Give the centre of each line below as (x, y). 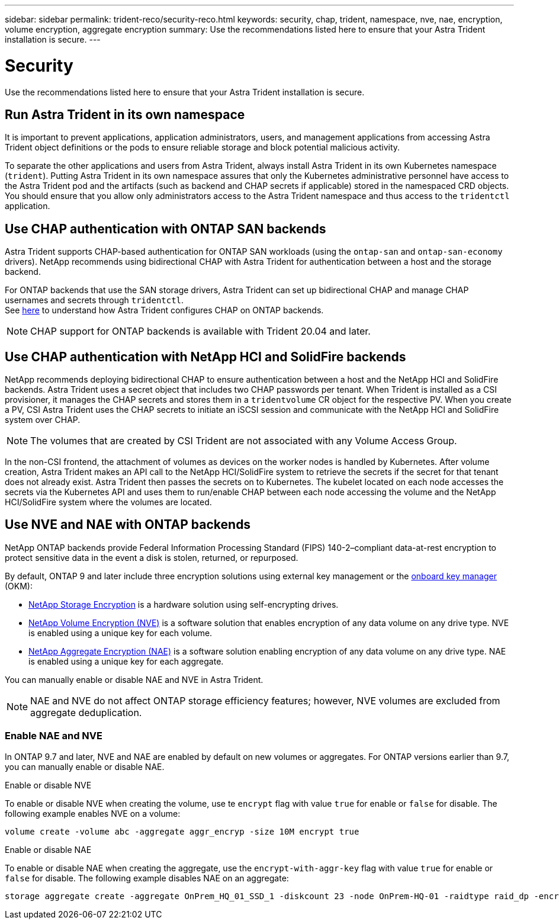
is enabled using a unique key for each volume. (121, 633)
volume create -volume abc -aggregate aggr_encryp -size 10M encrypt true (182, 831)
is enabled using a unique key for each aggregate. (126, 661)
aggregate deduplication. (86, 712)
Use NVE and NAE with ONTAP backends (128, 525)
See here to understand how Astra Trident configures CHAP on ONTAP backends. (164, 310)
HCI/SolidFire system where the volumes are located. (108, 502)
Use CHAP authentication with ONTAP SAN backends (166, 229)
